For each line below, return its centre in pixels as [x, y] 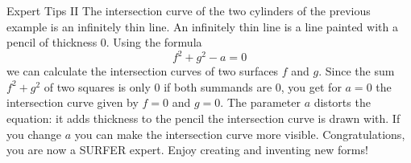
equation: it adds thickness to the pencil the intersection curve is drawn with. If [203, 118]
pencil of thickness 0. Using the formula [104, 42]
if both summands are [218, 86]
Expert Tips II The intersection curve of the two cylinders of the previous [189, 10]
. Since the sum [357, 71]
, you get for [311, 86]
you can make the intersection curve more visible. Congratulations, [240, 134]
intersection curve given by [73, 102]
